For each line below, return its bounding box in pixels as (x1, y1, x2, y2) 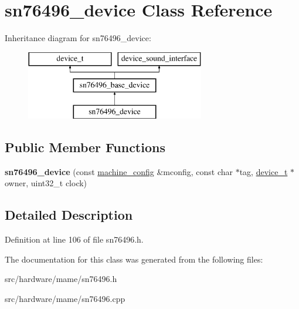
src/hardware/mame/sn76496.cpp (5, 293, 125, 305)
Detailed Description (5, 206, 133, 224)
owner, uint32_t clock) (5, 177, 87, 189)
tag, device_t (239, 165, 288, 177)
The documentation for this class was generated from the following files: (5, 253, 263, 265)
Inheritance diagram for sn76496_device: (5, 32, 151, 44)
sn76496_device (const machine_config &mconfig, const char (5, 165, 233, 177)
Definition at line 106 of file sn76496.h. (5, 233, 144, 246)
